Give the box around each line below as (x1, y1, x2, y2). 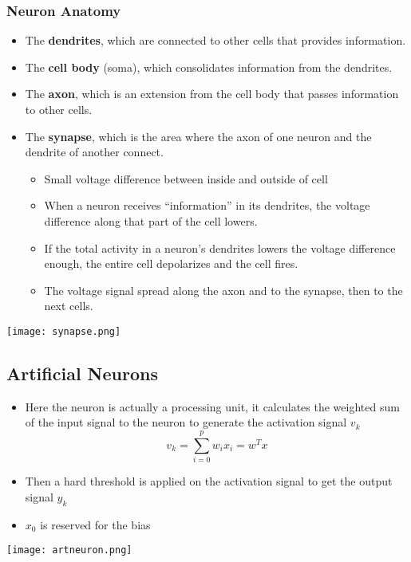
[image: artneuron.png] (6, 544, 132, 556)
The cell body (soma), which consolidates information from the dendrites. (25, 58, 393, 75)
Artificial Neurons (6, 360, 158, 385)
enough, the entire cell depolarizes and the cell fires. (44, 255, 298, 272)
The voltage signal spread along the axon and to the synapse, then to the (44, 281, 403, 298)
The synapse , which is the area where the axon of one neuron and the (25, 128, 372, 144)
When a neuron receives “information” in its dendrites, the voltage (44, 197, 370, 214)
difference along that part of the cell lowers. (44, 212, 258, 229)
